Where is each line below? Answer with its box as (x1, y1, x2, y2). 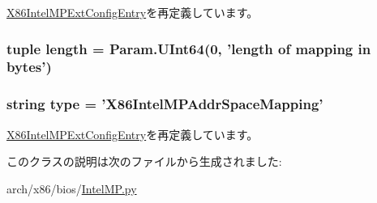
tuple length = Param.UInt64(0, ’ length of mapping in (6, 38, 371, 58)
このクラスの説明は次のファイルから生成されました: (6, 153, 282, 170)
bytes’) (6, 57, 52, 77)
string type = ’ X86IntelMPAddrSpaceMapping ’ (6, 94, 323, 114)
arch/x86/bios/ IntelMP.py (6, 180, 137, 197)
